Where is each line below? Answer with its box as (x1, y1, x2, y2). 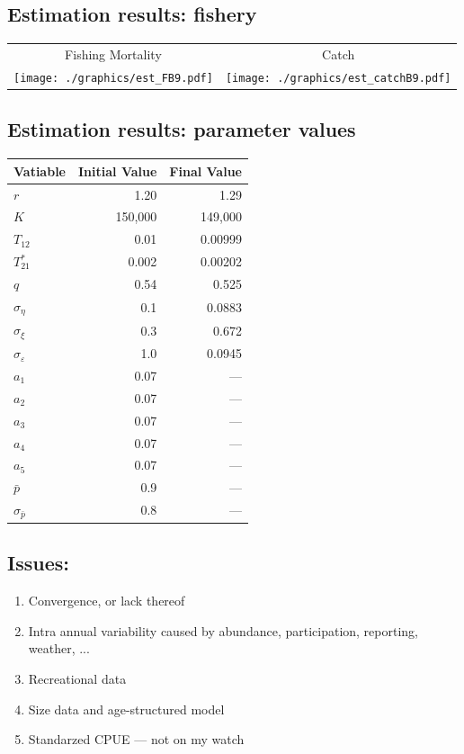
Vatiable (13, 161, 66, 180)
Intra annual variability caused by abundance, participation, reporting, (28, 621, 418, 640)
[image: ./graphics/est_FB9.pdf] (13, 71, 213, 85)
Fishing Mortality (65, 44, 162, 63)
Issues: (7, 549, 69, 577)
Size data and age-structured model (28, 699, 225, 718)
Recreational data (28, 669, 127, 687)
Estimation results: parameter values (7, 115, 356, 143)
